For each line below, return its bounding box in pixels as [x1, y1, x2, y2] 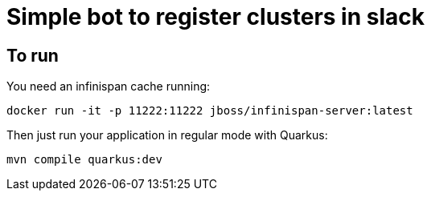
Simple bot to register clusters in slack [6, 3, 425, 30]
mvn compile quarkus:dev [6, 153, 162, 167]
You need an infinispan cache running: [6, 79, 211, 94]
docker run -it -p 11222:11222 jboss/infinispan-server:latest [6, 104, 413, 118]
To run [6, 45, 59, 66]
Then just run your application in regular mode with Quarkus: [6, 128, 328, 143]
